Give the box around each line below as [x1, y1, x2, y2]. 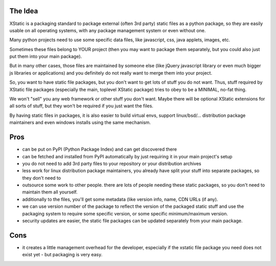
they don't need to [22, 175, 61, 181]
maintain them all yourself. [22, 189, 78, 195]
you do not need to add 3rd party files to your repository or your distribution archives [22, 160, 201, 166]
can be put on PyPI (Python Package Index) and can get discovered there [22, 146, 177, 153]
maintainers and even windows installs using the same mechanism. [9, 119, 151, 126]
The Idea [9, 7, 38, 15]
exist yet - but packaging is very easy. [22, 252, 103, 258]
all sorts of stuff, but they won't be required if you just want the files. [9, 103, 153, 109]
